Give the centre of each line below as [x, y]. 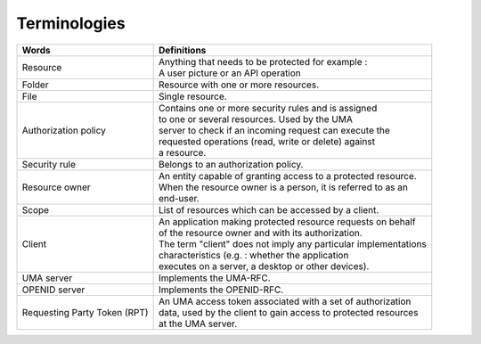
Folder [35, 85]
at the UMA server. [198, 324]
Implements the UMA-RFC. [214, 278]
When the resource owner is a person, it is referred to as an [283, 187]
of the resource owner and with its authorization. [260, 233]
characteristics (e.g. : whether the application [253, 255]
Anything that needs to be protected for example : [263, 61]
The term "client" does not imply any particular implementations [292, 243]
